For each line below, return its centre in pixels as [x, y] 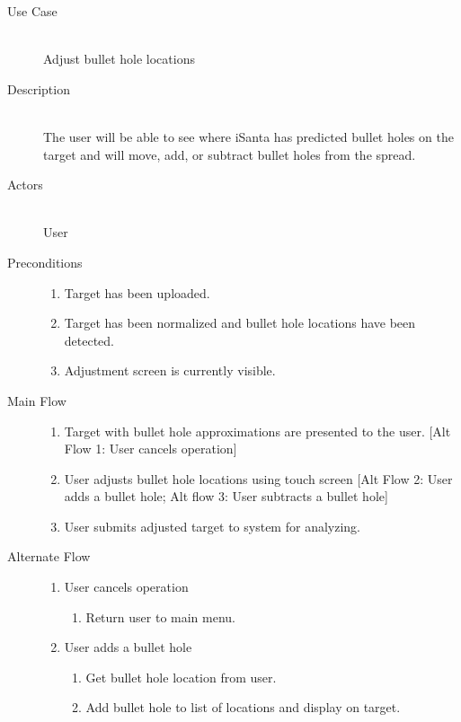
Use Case [32, 11]
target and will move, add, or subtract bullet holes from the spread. [230, 154]
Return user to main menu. [160, 616]
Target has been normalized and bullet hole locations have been [240, 323]
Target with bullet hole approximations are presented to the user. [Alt [257, 431]
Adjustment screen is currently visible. [170, 370]
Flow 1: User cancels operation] [151, 449]
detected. [89, 340]
